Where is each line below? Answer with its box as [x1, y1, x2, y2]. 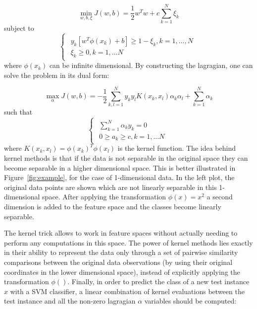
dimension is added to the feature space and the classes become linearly [4, 201, 221, 211]
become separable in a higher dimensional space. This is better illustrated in [4, 162, 236, 173]
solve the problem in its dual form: [4, 69, 109, 80]
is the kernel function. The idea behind [117, 143, 236, 153]
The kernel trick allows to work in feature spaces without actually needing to [4, 228, 238, 238]
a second [206, 191, 233, 202]
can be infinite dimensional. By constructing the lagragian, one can [49, 60, 253, 70]
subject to [4, 23, 34, 33]
